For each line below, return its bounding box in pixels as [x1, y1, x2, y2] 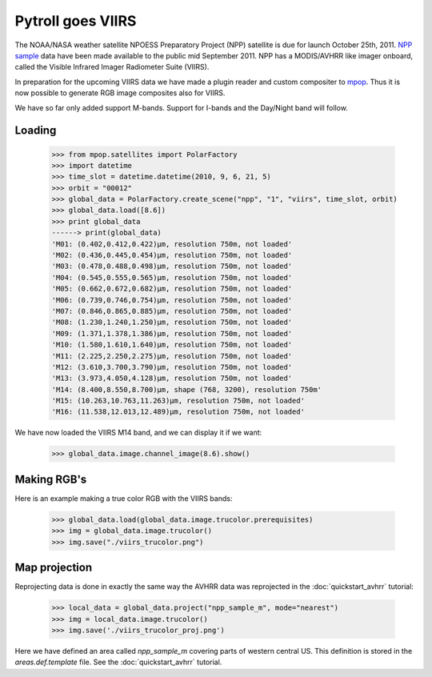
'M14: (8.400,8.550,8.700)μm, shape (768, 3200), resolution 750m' [51, 385, 322, 394]
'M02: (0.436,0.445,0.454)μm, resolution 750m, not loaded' [51, 250, 293, 260]
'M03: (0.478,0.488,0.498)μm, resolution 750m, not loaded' [51, 262, 293, 271]
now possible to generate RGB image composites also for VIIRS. [14, 88, 226, 98]
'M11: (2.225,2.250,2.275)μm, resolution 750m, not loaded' [51, 351, 293, 360]
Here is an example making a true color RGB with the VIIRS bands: [14, 493, 233, 503]
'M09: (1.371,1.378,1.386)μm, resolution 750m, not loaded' [51, 329, 293, 338]
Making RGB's [14, 472, 87, 486]
